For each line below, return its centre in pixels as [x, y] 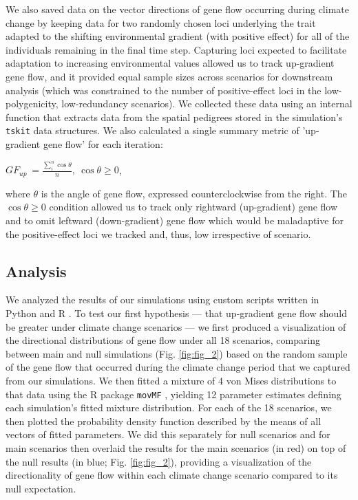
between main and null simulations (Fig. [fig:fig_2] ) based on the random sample [177, 353]
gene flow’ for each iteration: [103, 144]
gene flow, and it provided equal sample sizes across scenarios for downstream [169, 76]
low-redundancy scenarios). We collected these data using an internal [207, 104]
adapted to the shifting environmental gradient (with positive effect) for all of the [178, 36]
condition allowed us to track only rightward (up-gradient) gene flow [193, 207]
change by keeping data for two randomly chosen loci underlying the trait [161, 22]
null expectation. [41, 488]
